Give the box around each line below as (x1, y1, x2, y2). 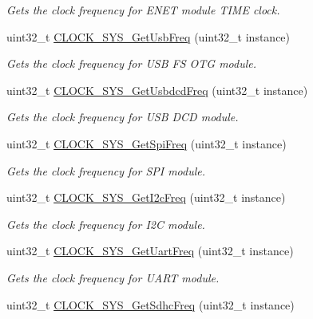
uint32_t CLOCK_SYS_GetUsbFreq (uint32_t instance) (6, 28, 291, 45)
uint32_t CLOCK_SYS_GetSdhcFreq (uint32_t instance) (6, 296, 295, 313)
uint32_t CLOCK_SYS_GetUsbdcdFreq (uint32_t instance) (6, 81, 308, 98)
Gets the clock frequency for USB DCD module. (6, 108, 239, 125)
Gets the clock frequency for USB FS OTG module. (6, 55, 257, 72)
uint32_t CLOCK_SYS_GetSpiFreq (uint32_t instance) (6, 135, 287, 152)
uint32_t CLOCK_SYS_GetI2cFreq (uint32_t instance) (6, 189, 286, 206)
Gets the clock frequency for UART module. (6, 269, 220, 286)
